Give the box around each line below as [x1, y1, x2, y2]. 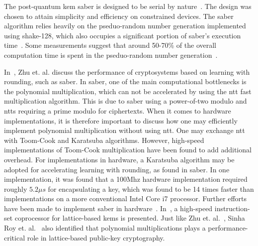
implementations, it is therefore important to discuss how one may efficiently [4, 115, 238, 125]
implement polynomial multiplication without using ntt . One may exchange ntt [4, 125, 245, 135]
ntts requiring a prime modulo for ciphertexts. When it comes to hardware [4, 105, 231, 116]
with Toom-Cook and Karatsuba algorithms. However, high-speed [4, 134, 204, 145]
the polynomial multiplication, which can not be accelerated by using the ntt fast [4, 86, 252, 96]
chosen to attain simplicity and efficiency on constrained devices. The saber [4, 10, 234, 21]
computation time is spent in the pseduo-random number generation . [4, 49, 218, 60]
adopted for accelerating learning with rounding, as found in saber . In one [4, 164, 230, 174]
